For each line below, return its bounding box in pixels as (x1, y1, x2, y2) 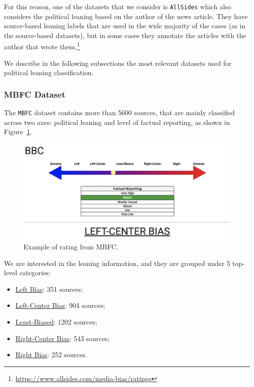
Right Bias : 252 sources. (15, 349, 87, 360)
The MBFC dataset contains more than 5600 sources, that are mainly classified (4, 107, 235, 118)
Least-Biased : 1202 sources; (15, 317, 97, 326)
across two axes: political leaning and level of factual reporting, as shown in (4, 117, 230, 127)
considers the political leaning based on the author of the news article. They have (4, 11, 248, 21)
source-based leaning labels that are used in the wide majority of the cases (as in (4, 20, 246, 31)
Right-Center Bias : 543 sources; (15, 333, 110, 343)
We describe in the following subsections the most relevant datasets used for (4, 58, 232, 68)
